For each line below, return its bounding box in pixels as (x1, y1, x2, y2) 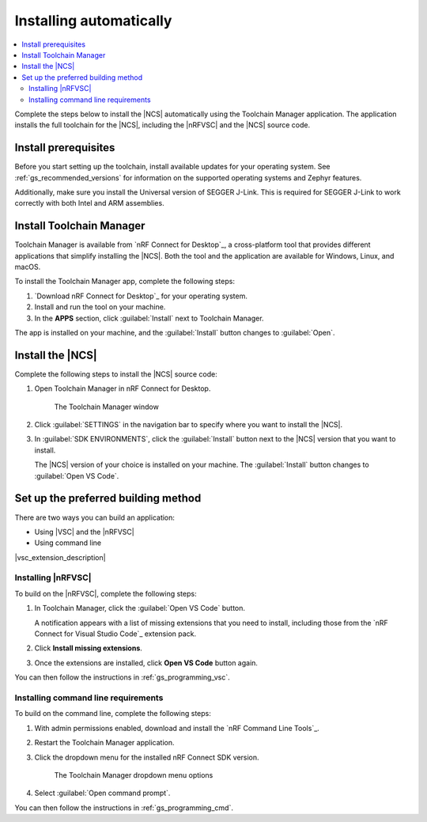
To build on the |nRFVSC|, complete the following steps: (14, 589, 197, 598)
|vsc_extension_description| (14, 552, 106, 562)
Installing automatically (14, 12, 172, 29)
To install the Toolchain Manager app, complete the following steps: (14, 277, 235, 286)
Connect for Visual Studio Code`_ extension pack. (34, 629, 197, 638)
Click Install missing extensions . (34, 643, 142, 653)
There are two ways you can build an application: (14, 513, 176, 522)
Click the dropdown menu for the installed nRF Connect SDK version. (34, 752, 260, 762)
